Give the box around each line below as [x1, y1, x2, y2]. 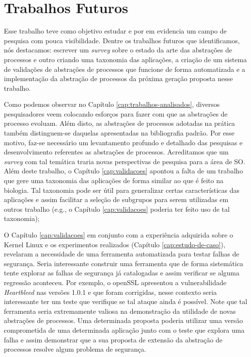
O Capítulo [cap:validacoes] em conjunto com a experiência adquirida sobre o [4, 230, 233, 239]
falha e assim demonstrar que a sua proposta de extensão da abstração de [4, 334, 222, 344]
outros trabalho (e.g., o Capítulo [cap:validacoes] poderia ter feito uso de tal [4, 204, 230, 214]
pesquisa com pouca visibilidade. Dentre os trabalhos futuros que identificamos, [4, 35, 240, 45]
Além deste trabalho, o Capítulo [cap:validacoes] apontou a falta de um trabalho [4, 166, 243, 176]
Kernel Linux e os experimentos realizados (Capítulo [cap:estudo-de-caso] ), [4, 239, 225, 249]
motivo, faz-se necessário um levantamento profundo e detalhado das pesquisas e [4, 137, 243, 147]
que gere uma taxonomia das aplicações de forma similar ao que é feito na [4, 175, 223, 186]
